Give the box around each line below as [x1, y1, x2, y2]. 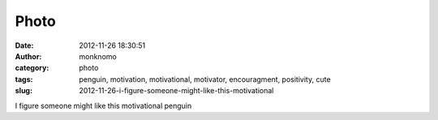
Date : [15, 41, 34, 50]
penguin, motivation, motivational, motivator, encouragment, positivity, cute [79, 74, 332, 84]
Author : [15, 51, 42, 61]
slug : [15, 86, 32, 96]
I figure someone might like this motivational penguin [15, 101, 192, 110]
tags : [15, 74, 33, 84]
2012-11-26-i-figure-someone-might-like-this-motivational [79, 86, 274, 96]
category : [15, 63, 49, 73]
